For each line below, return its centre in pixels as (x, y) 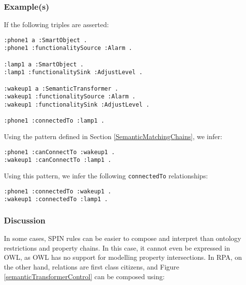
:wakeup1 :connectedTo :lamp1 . (56, 199)
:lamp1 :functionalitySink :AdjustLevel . (73, 72)
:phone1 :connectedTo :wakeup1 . (58, 191)
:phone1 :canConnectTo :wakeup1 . (60, 152)
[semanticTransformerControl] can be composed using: (84, 276)
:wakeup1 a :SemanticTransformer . (61, 88)
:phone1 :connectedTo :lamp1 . (54, 121)
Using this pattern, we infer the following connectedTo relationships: (106, 175)
